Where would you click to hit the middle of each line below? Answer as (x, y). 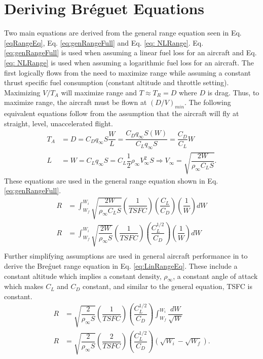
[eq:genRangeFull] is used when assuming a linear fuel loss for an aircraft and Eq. (130, 52)
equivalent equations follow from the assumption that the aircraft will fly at (122, 113)
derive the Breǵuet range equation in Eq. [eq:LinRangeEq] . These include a (121, 265)
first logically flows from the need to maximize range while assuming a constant (127, 72)
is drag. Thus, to (233, 92)
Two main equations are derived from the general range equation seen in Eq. (123, 33)
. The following (208, 102)
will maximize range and (99, 92)
